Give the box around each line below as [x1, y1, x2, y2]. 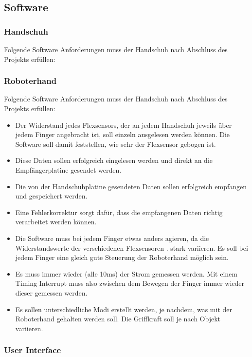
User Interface [4, 344, 61, 356]
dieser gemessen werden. [15, 287, 88, 297]
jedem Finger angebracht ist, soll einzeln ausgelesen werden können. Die [15, 129, 230, 139]
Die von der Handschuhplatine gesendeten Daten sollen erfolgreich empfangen [15, 181, 247, 191]
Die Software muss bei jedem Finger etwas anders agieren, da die [15, 233, 209, 243]
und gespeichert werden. [15, 191, 88, 201]
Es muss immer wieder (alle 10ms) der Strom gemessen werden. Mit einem [15, 268, 237, 278]
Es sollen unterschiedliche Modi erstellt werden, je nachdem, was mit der [15, 304, 232, 314]
